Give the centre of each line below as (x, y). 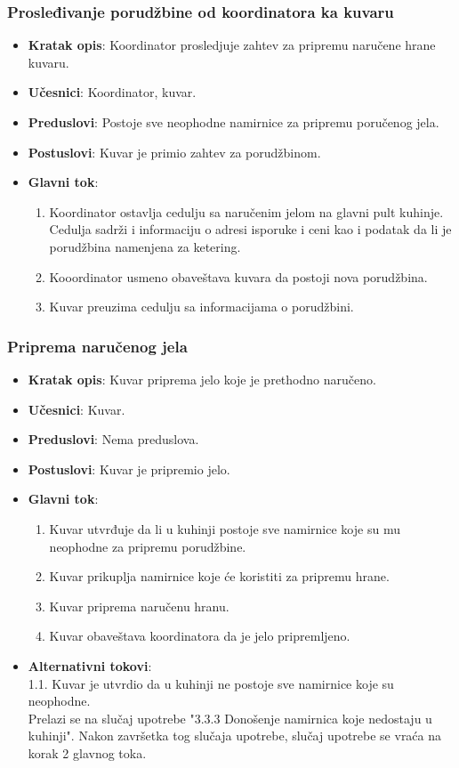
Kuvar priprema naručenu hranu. (139, 606)
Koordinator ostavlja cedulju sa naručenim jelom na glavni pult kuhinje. (246, 211)
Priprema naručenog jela (97, 346)
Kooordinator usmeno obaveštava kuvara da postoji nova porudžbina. (238, 276)
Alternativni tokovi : (90, 665)
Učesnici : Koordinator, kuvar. (112, 92)
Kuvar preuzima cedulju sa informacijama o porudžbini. (201, 307)
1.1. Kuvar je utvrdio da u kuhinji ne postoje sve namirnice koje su (211, 683)
